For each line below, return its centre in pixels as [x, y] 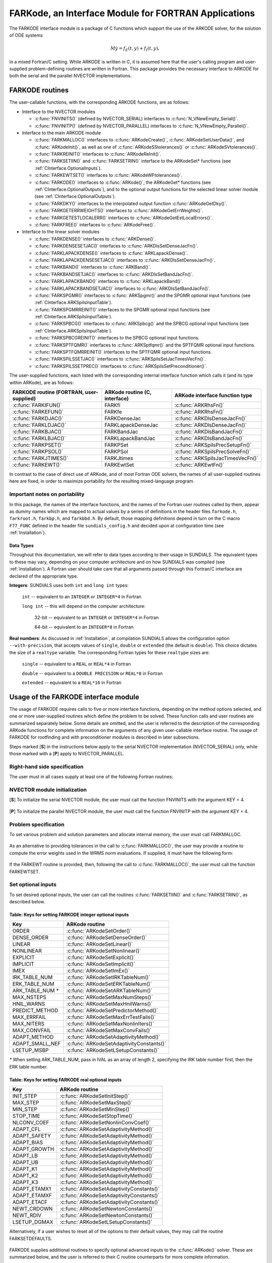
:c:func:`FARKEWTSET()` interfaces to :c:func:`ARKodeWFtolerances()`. [109, 175]
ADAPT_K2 [25, 1176]
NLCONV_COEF [31, 1123]
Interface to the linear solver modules [61, 232]
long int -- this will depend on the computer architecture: [84, 606]
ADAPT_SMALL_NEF [37, 1044]
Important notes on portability [47, 494]
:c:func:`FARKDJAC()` [38, 418]
